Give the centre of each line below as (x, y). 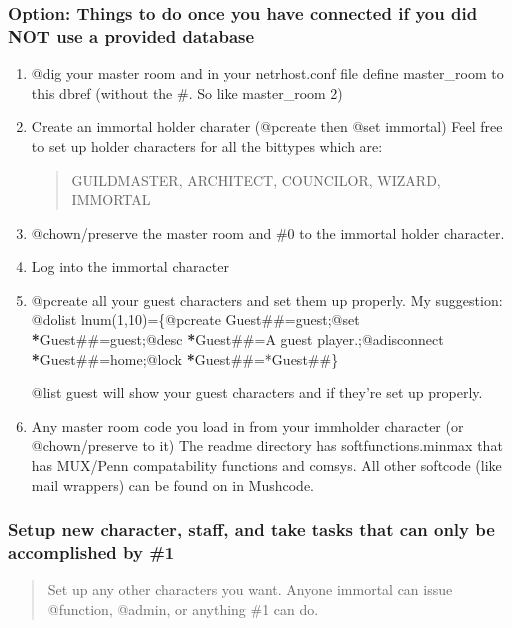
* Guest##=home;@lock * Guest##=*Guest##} (185, 358)
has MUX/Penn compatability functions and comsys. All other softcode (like (266, 465)
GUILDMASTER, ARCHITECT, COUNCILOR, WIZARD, (256, 179)
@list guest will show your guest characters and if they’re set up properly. (257, 392)
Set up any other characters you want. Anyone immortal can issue (250, 589)
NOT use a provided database (131, 35)
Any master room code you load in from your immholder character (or (247, 425)
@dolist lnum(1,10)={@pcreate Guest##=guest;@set (195, 319)
